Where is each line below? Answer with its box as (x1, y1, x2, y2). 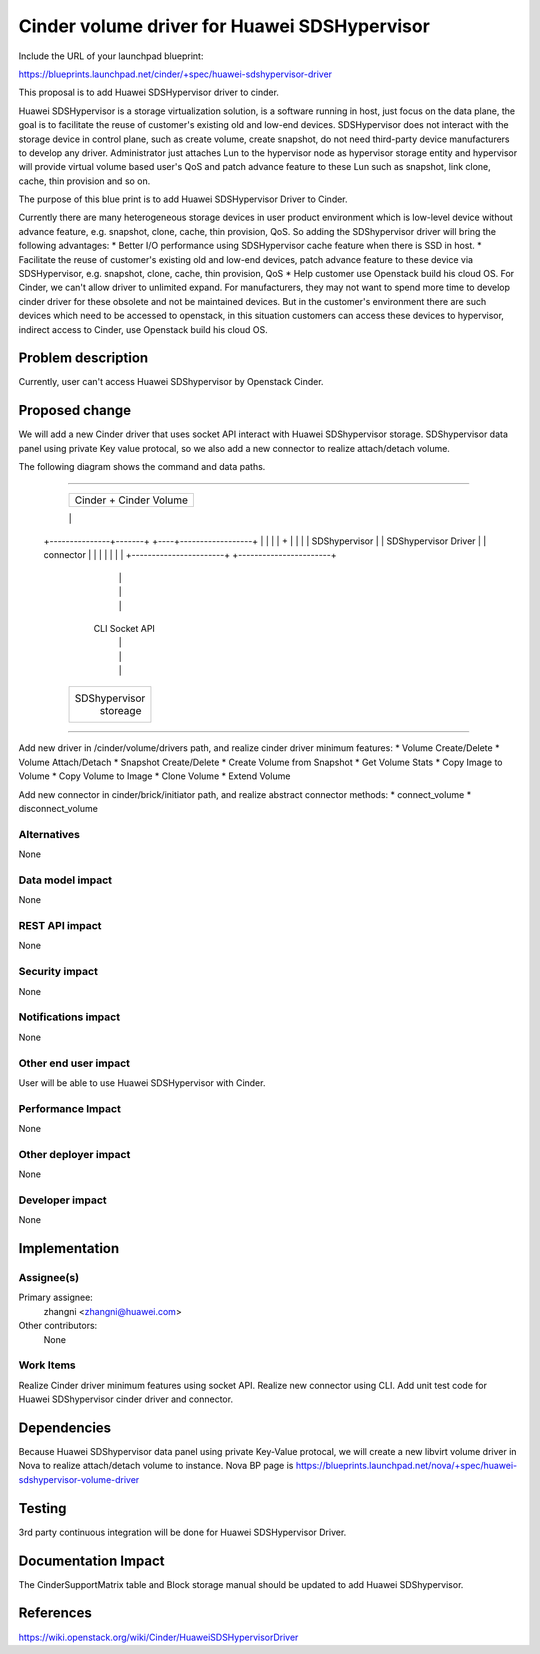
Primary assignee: (18, 1291, 94, 1304)
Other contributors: (18, 1320, 98, 1332)
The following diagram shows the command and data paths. (18, 461, 266, 473)
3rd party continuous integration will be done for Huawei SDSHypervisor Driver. (18, 1526, 347, 1538)
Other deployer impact (18, 1147, 131, 1161)
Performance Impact (18, 1101, 122, 1115)
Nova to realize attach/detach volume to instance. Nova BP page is (18, 1460, 294, 1472)
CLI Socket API (93, 622, 155, 634)
